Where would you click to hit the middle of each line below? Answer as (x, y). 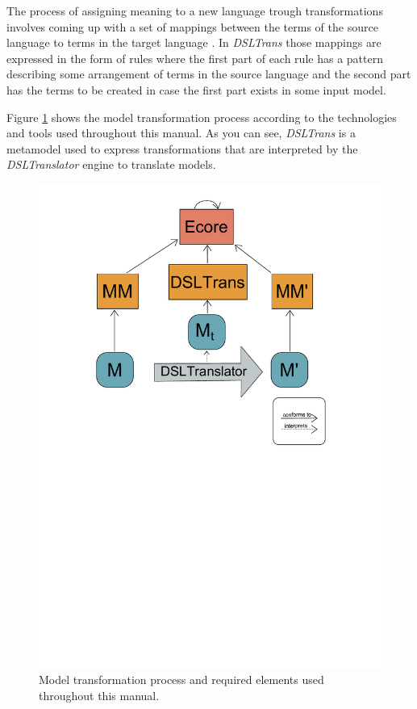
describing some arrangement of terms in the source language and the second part (209, 74)
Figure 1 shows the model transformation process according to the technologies (202, 117)
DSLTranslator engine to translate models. (111, 164)
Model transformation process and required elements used (181, 680)
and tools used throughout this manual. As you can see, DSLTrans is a (181, 133)
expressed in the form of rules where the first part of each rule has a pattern (195, 58)
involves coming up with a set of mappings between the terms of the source (192, 26)
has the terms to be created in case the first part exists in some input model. (196, 89)
